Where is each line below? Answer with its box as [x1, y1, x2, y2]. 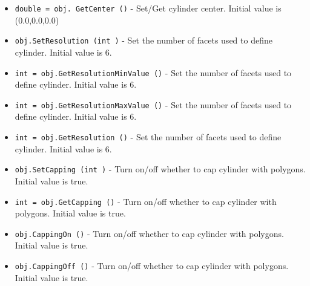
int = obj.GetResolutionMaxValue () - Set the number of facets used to [15, 98, 292, 111]
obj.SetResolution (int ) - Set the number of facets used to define [15, 34, 272, 47]
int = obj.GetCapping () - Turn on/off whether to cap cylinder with [15, 195, 277, 207]
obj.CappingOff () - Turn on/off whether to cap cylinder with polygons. [15, 259, 289, 271]
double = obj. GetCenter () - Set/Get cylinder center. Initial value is [15, 2, 282, 14]
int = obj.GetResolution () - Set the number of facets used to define [15, 131, 282, 143]
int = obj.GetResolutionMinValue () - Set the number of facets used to [15, 66, 292, 79]
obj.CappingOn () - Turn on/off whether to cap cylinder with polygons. [15, 227, 284, 239]
